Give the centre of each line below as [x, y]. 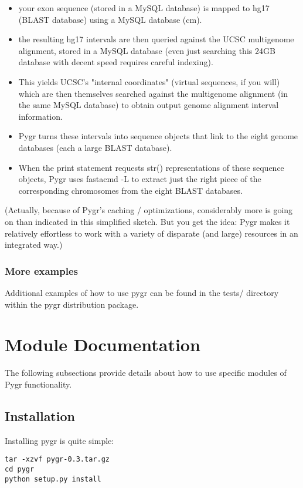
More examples [42, 270]
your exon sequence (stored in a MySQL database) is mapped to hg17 [144, 8]
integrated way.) [34, 245]
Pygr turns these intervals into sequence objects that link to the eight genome [158, 136]
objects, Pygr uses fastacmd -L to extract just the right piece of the [140, 179]
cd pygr [20, 469]
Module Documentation [103, 344]
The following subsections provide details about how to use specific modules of [146, 373]
